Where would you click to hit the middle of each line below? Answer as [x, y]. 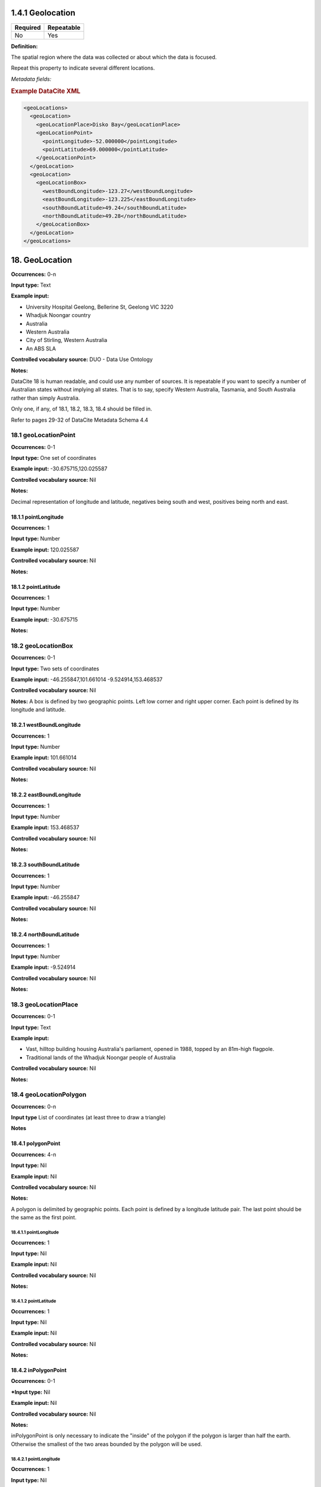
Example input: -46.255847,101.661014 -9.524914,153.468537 [87, 680]
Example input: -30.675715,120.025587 [59, 469]
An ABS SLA [41, 349]
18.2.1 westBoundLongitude [46, 725]
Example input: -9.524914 [43, 967]
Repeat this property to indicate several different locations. [83, 68]
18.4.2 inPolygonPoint [39, 1370]
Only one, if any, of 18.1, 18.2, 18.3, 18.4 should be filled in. [82, 409]
